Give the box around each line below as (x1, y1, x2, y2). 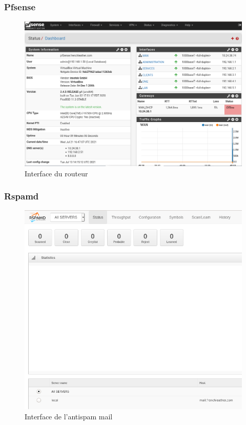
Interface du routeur (25, 168, 88, 178)
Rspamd (4, 190, 39, 203)
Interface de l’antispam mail (25, 411, 113, 422)
